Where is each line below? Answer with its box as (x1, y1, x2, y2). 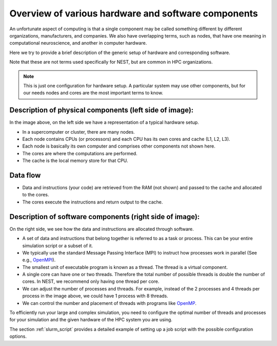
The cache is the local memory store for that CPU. (22, 157, 128, 164)
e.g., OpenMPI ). (22, 257, 56, 263)
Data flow (9, 171, 41, 179)
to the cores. (22, 192, 49, 198)
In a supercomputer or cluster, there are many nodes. (22, 129, 135, 135)
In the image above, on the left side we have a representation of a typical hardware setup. (9, 119, 200, 125)
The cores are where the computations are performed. (22, 150, 138, 156)
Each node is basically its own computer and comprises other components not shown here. (22, 143, 215, 149)
